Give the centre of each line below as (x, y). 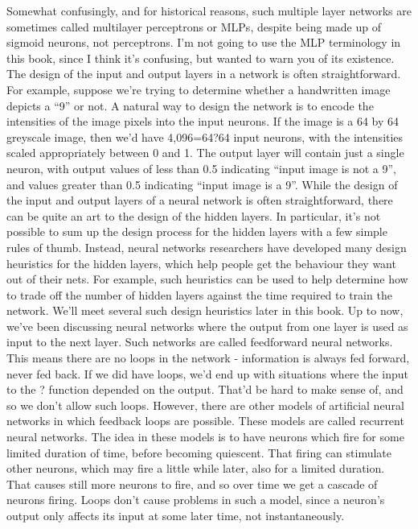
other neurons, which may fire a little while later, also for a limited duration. (196, 468)
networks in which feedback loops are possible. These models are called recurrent (205, 421)
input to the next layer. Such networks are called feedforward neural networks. (200, 342)
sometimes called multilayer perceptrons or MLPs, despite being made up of (194, 26)
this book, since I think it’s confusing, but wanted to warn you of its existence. (201, 58)
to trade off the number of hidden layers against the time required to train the (199, 294)
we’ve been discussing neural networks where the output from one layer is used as (207, 326)
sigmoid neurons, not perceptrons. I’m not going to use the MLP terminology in (204, 42)
